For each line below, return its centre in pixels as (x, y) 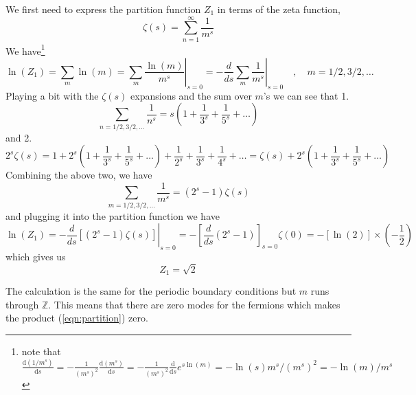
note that (41, 351)
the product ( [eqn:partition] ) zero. (77, 318)
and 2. (19, 137)
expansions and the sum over (191, 95)
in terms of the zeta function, (279, 9)
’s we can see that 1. (306, 95)
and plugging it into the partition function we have (113, 215)
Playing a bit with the (52, 95)
